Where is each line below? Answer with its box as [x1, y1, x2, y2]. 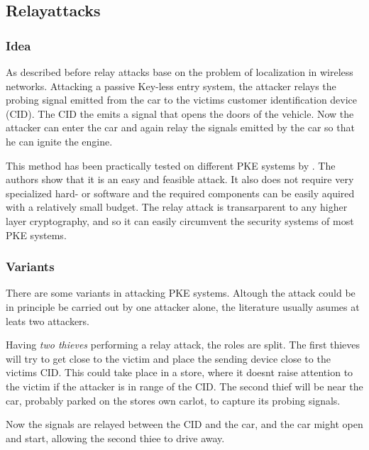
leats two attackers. [6, 313, 89, 328]
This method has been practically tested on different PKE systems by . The [6, 158, 336, 172]
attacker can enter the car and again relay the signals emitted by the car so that [6, 120, 355, 135]
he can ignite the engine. [6, 133, 113, 148]
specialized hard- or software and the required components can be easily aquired [6, 185, 355, 200]
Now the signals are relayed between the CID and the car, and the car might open [6, 417, 363, 432]
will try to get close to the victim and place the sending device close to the [6, 351, 331, 366]
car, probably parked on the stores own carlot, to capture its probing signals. [6, 393, 341, 407]
